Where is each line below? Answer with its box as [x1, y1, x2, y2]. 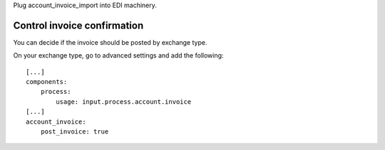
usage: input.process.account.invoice [56, 97, 192, 106]
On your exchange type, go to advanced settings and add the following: [13, 51, 224, 60]
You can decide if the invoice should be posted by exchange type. [13, 38, 207, 46]
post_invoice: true [40, 128, 109, 136]
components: [26, 78, 68, 86]
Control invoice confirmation [13, 19, 144, 31]
